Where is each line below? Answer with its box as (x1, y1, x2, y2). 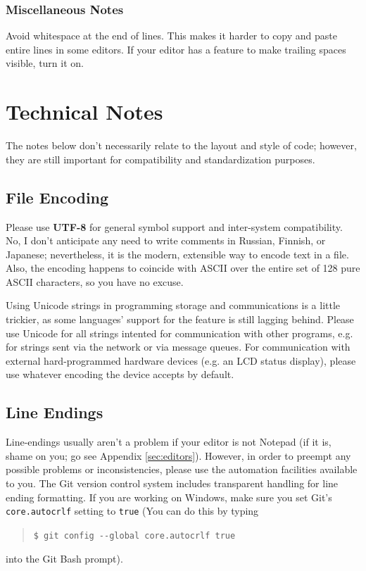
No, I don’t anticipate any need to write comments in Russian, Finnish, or (6, 233, 326, 248)
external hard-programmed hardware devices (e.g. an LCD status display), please (6, 353, 356, 368)
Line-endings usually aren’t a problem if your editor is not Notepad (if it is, (6, 434, 332, 449)
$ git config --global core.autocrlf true (33, 530, 236, 541)
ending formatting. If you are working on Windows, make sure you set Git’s (6, 489, 332, 504)
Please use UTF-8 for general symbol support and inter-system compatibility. (6, 219, 343, 234)
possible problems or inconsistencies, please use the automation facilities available (6, 462, 358, 477)
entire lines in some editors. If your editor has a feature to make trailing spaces (6, 42, 346, 56)
